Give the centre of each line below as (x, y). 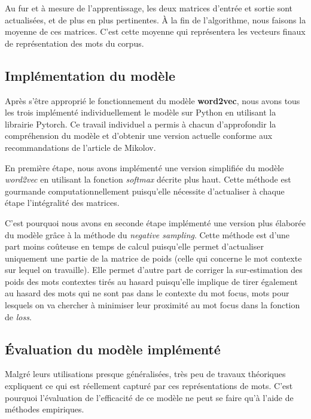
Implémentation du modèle (90, 75)
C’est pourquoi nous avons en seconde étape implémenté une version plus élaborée (155, 222)
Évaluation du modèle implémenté (113, 349)
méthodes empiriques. (45, 409)
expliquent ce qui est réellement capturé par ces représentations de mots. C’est (149, 386)
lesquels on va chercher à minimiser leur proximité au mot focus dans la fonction (153, 305)
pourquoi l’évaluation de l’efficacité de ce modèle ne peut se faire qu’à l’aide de (149, 397)
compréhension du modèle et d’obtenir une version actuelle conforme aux (139, 136)
